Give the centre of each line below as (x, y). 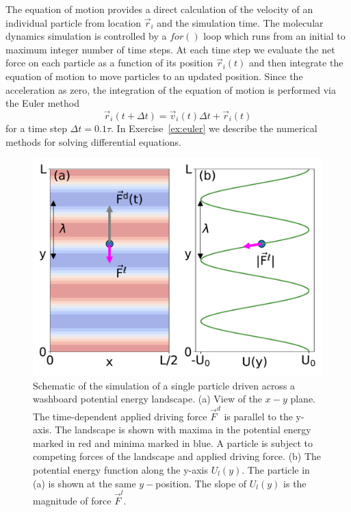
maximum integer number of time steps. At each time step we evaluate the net (170, 49)
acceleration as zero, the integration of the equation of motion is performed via (171, 89)
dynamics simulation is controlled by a (86, 36)
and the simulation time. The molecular (240, 22)
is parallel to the (258, 416)
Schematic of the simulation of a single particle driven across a (164, 385)
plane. (303, 399)
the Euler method (42, 103)
